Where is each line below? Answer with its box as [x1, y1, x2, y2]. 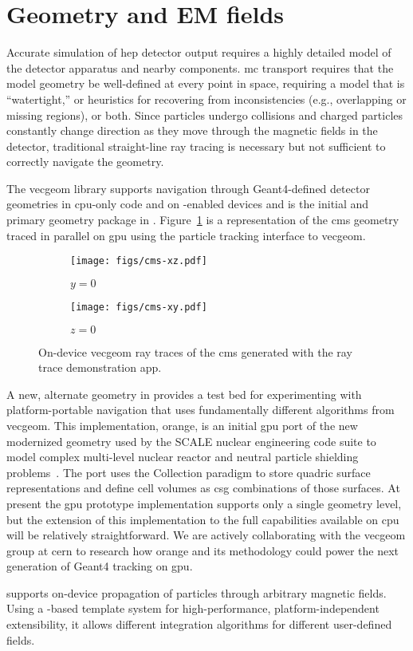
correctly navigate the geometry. [6, 153, 164, 170]
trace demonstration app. [38, 359, 162, 376]
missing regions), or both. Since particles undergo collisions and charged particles [6, 106, 403, 123]
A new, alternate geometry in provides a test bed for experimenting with [6, 385, 362, 402]
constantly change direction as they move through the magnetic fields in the [6, 122, 378, 139]
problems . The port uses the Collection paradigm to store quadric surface [6, 464, 371, 480]
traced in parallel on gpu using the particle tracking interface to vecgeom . [6, 227, 366, 243]
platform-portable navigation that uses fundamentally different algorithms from [6, 401, 395, 418]
